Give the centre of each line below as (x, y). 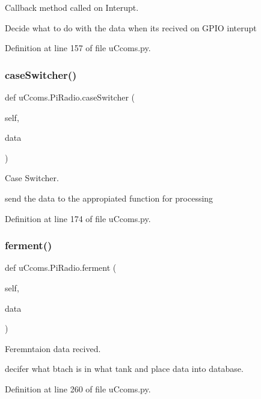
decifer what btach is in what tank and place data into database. (124, 369)
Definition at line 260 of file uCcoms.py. (78, 388)
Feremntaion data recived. (53, 348)
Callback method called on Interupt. (72, 7)
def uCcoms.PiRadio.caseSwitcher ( (70, 97)
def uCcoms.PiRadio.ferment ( (61, 268)
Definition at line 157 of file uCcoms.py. (78, 48)
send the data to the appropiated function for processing (109, 198)
